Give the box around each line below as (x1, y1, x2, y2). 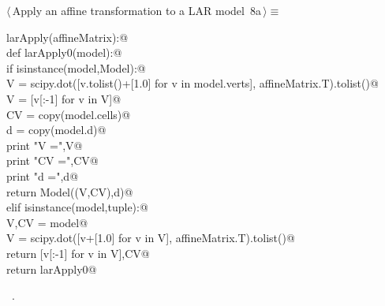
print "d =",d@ (6, 167, 79, 184)
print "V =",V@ (6, 136, 83, 153)
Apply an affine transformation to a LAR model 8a (12, 2, 261, 18)
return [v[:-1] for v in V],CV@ (6, 244, 150, 261)
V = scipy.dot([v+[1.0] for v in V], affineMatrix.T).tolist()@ (6, 229, 295, 246)
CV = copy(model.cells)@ (6, 106, 131, 122)
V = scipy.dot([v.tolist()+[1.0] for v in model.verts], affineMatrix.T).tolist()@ (6, 75, 379, 91)
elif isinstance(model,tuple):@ (6, 199, 148, 215)
